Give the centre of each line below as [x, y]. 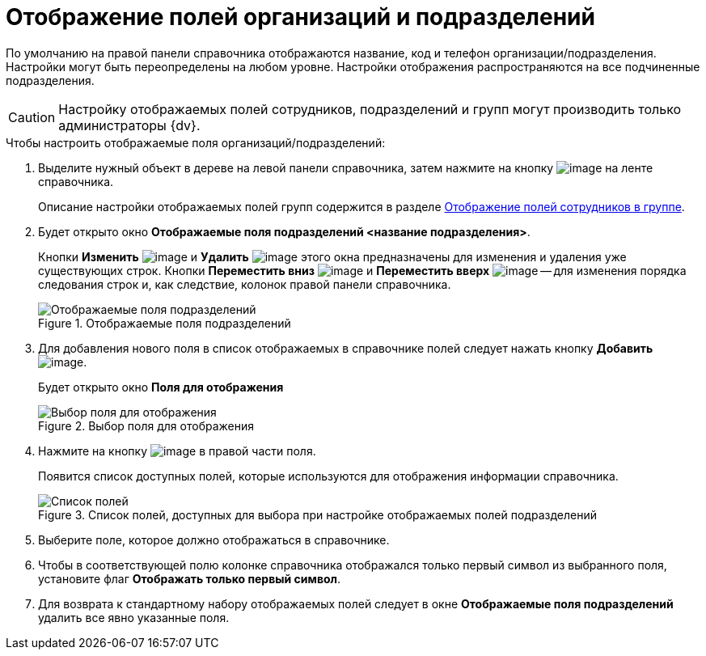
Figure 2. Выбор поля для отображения [146, 425]
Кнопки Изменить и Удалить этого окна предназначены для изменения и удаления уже [332, 256]
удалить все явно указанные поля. [134, 617]
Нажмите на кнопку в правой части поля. [177, 451]
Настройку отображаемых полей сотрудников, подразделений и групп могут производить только [370, 109]
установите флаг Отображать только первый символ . [190, 578]
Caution [32, 117]
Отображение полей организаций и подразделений [300, 17]
